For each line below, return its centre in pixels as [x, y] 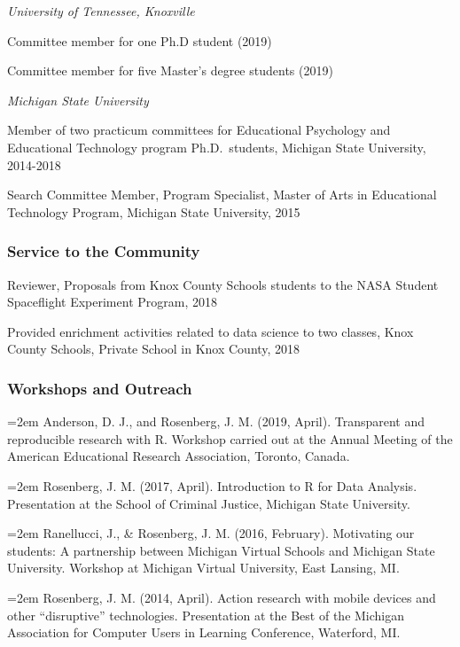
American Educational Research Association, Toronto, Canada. [179, 456]
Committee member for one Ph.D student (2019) [140, 40]
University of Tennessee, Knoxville [101, 11]
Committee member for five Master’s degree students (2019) [170, 70]
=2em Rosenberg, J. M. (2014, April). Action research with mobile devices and [222, 597]
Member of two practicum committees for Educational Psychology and [199, 130]
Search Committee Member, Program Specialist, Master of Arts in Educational [222, 195]
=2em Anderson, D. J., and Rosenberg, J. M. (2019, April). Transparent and [216, 421]
